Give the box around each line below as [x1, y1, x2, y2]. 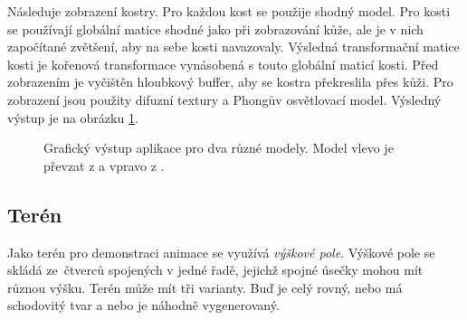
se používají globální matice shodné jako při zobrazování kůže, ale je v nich [7, 19, 424, 38]
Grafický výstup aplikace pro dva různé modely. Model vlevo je [43, 138, 394, 157]
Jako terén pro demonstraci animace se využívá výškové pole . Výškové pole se [7, 242, 435, 261]
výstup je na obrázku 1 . [7, 108, 138, 127]
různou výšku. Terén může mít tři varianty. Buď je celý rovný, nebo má [7, 278, 403, 296]
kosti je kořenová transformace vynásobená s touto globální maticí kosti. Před [7, 54, 439, 73]
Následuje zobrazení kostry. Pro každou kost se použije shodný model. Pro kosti [7, 2, 451, 20]
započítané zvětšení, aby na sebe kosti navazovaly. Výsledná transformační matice [7, 37, 460, 56]
